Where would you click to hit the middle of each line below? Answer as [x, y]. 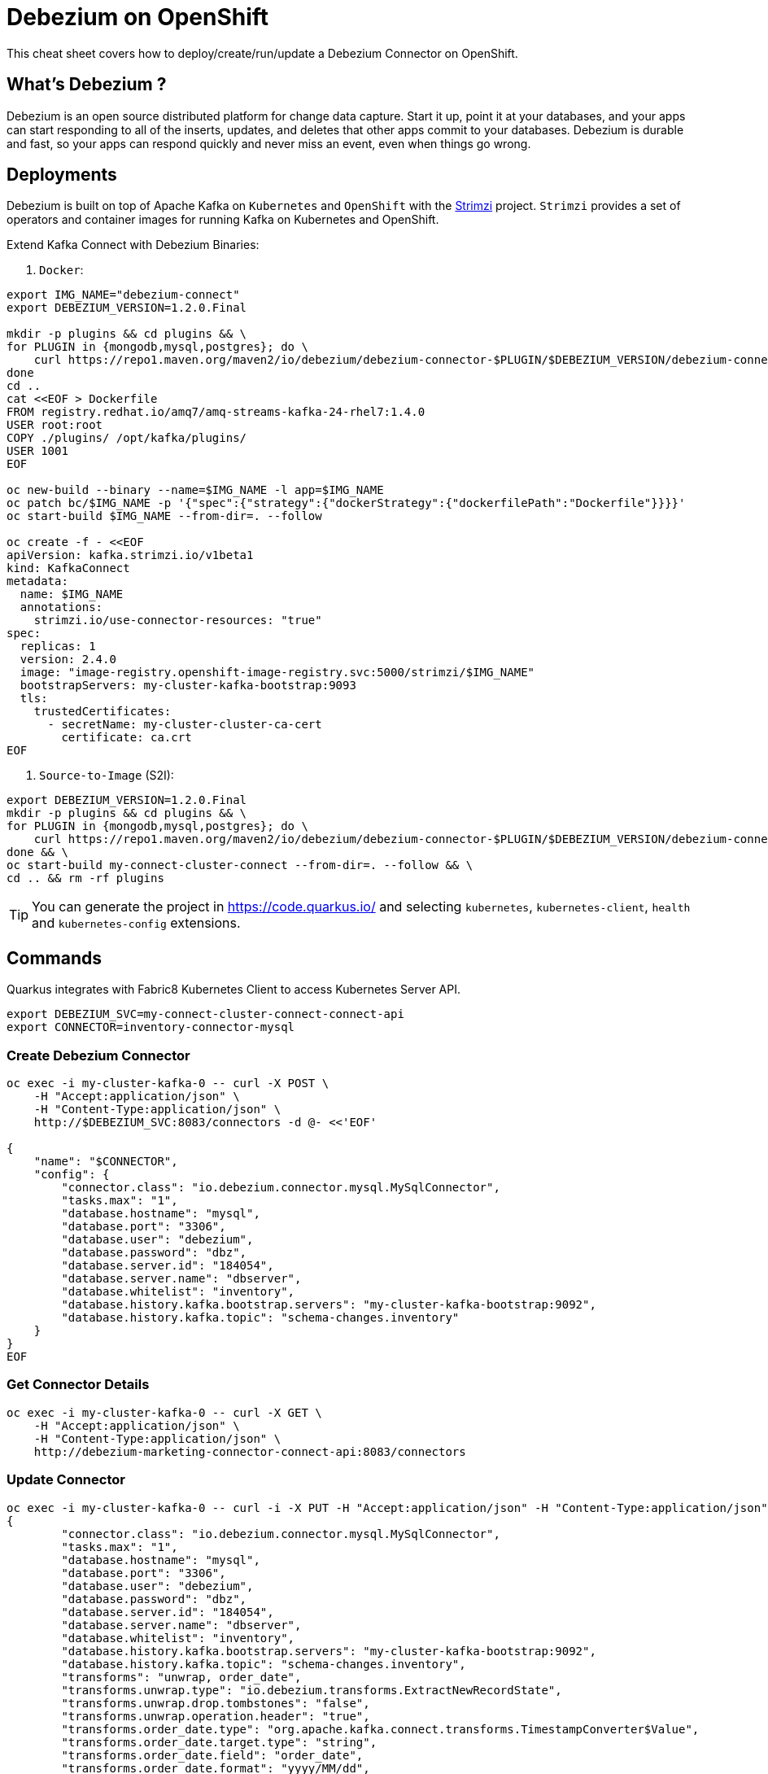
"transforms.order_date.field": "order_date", [212, 1755]
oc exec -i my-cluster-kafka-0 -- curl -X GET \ [164, 1412]
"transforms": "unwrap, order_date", [181, 1677]
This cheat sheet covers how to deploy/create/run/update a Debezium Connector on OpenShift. [262, 53]
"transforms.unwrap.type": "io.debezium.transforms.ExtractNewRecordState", [312, 1690]
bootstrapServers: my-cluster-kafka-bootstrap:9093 [188, 686]
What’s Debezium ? [87, 85]
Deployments [62, 175]
